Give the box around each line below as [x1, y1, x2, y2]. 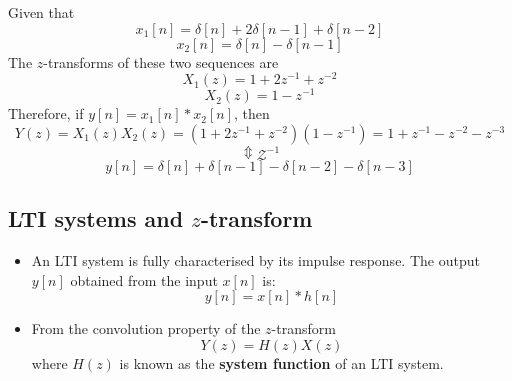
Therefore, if [8, 103, 84, 124]
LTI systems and [8, 203, 184, 234]
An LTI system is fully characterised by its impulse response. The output [31, 250, 480, 271]
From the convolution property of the [31, 318, 261, 339]
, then [233, 103, 270, 124]
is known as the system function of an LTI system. [119, 352, 444, 373]
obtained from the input [70, 269, 218, 290]
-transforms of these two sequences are [43, 51, 279, 72]
